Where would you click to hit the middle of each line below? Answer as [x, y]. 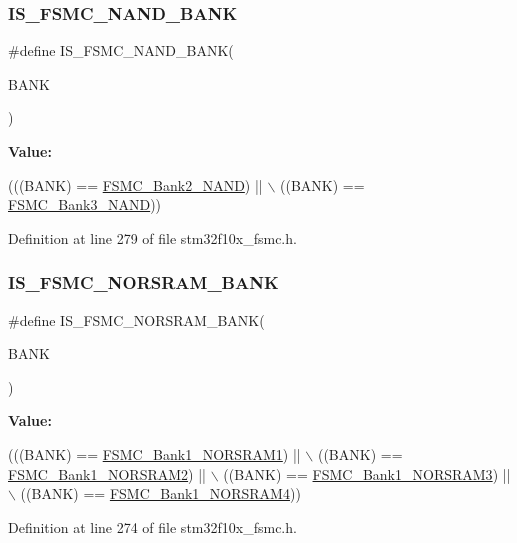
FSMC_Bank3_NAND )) [85, 204]
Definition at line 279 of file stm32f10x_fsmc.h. [152, 237]
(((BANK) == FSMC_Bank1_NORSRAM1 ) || [154, 453]
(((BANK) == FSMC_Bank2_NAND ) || [135, 184]
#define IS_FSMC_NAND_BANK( [121, 50]
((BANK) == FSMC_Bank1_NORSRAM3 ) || [367, 473]
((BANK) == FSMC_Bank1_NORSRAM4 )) [160, 493]
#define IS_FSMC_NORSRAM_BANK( [136, 319]
